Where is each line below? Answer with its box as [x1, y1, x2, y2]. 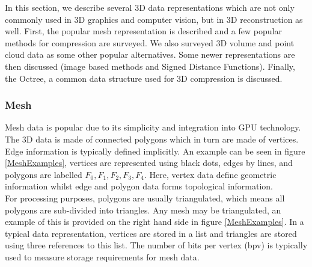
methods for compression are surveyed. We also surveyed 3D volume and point [5, 36, 295, 49]
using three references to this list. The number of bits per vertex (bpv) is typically [5, 239, 308, 251]
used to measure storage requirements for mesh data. [5, 250, 200, 263]
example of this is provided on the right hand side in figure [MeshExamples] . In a [5, 215, 304, 228]
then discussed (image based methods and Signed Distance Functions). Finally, [5, 60, 295, 72]
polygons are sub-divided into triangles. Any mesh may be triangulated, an [5, 203, 281, 216]
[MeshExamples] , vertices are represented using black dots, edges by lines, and [5, 156, 293, 169]
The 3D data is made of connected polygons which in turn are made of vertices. [5, 132, 299, 145]
